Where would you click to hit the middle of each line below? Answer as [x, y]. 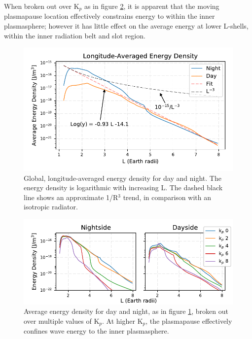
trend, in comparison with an [167, 197]
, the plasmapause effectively [189, 321]
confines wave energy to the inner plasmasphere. [96, 331]
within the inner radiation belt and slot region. [75, 35]
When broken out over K [42, 6]
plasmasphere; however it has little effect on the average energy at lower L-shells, [126, 26]
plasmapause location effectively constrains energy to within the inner [109, 16]
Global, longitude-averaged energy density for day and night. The [123, 178]
